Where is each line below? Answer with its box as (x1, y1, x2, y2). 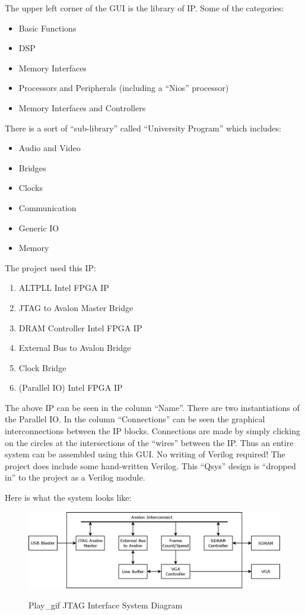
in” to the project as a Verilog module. (5, 471, 145, 484)
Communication (18, 201, 77, 214)
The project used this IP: (5, 261, 96, 274)
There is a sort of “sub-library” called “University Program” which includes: (5, 121, 281, 134)
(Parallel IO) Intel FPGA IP (18, 381, 123, 394)
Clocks (18, 181, 43, 194)
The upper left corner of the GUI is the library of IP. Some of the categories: (5, 2, 284, 14)
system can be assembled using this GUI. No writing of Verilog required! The (5, 448, 285, 460)
